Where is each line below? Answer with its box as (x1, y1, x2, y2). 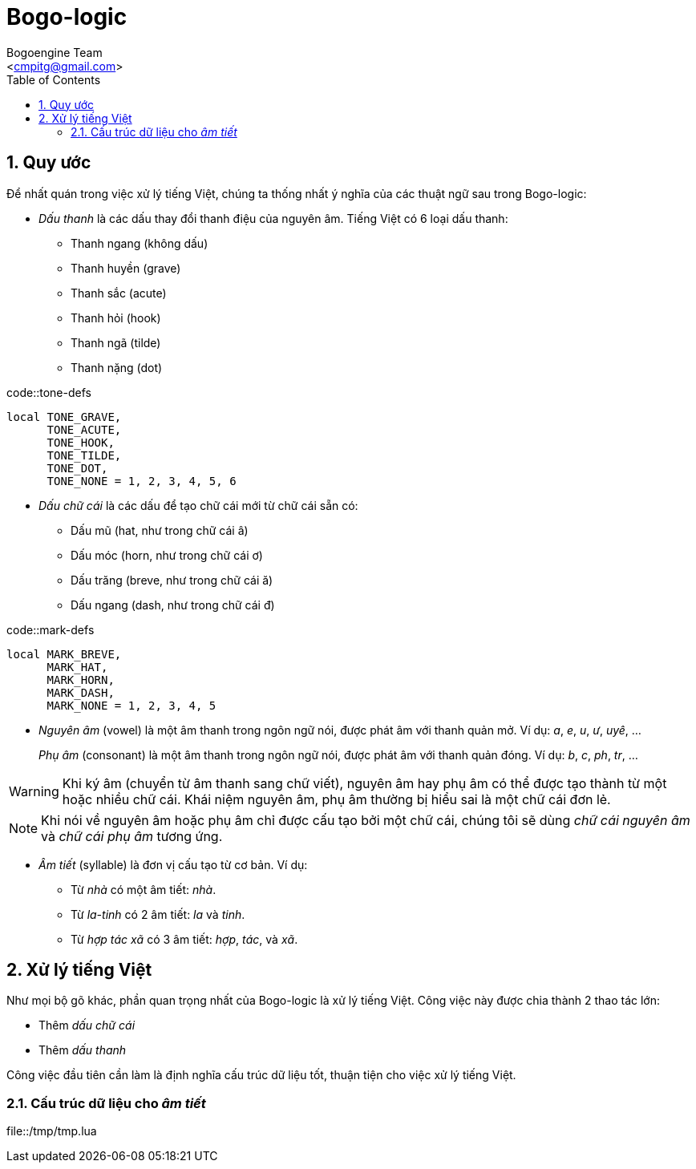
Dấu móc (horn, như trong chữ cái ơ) (71, 548, 263, 562)
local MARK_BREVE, (6, 647, 122, 661)
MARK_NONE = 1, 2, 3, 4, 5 (47, 698, 216, 712)
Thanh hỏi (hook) (71, 310, 161, 325)
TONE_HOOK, (47, 435, 115, 449)
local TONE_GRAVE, (6, 410, 122, 423)
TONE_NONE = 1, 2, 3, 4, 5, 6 (47, 474, 237, 487)
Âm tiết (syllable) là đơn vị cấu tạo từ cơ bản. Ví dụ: (38, 857, 308, 872)
